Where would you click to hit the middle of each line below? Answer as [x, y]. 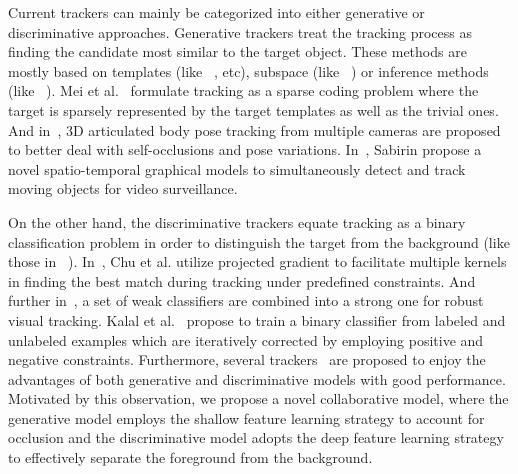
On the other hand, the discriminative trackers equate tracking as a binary [237, 221]
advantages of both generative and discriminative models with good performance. [257, 378]
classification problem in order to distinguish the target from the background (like [259, 241]
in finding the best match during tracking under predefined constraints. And [242, 280]
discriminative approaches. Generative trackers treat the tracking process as [240, 31]
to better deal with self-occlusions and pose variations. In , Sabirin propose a [245, 149]
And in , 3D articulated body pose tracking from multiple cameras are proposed [254, 129]
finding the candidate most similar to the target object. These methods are [237, 51]
